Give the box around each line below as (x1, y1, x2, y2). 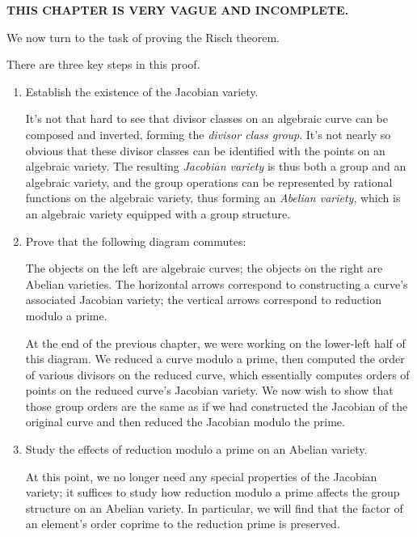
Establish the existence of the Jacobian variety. (25, 82, 259, 99)
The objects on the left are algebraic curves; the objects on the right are (25, 260, 383, 277)
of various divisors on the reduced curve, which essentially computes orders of (25, 366, 410, 383)
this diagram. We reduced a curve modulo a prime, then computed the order (25, 350, 405, 367)
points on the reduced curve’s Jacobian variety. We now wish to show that (25, 382, 394, 399)
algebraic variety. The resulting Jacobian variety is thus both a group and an (25, 158, 406, 175)
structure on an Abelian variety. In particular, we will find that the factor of (25, 499, 403, 516)
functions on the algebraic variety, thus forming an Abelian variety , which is (25, 189, 401, 206)
